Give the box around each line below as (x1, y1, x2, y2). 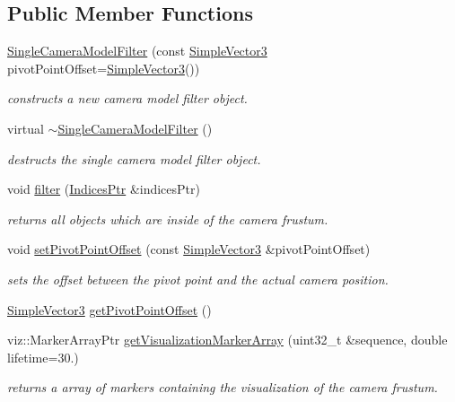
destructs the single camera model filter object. (7, 149, 261, 168)
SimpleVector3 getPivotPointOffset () (7, 300, 212, 319)
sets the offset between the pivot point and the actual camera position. (7, 269, 389, 288)
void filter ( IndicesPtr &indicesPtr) (7, 179, 200, 198)
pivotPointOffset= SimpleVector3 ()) (7, 58, 200, 77)
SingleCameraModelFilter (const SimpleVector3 (7, 41, 267, 60)
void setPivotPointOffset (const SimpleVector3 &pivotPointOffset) (7, 240, 371, 258)
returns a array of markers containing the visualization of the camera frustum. (7, 378, 438, 397)
